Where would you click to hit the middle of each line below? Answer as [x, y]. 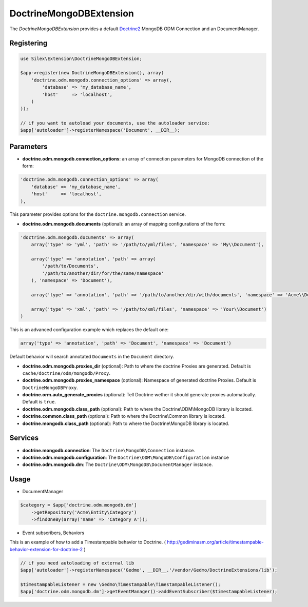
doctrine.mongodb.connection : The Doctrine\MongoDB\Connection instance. [109, 450]
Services [24, 438]
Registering [28, 43]
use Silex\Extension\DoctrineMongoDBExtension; [81, 58]
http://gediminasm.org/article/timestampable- [215, 542]
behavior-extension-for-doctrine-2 [46, 549]
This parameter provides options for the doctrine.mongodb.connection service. [98, 214]
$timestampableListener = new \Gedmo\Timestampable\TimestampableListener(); [120, 584]
